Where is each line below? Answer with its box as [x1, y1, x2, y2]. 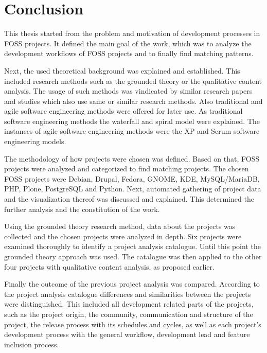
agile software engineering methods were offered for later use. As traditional [4, 105, 243, 116]
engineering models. [4, 136, 66, 147]
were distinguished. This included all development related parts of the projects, [4, 298, 254, 309]
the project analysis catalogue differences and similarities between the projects [4, 288, 251, 299]
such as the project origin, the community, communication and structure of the [4, 308, 253, 319]
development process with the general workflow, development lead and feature [4, 329, 250, 340]
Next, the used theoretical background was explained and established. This [4, 65, 240, 76]
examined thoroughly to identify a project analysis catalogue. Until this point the [4, 241, 261, 252]
